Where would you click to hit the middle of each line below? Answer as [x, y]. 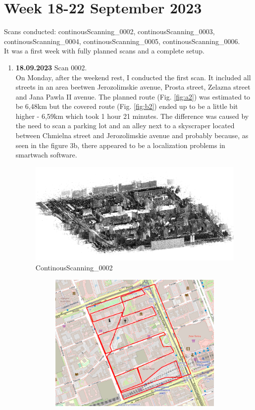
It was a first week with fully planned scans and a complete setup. [104, 51]
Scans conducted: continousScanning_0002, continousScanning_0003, [109, 31]
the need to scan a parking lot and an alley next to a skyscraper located [125, 126]
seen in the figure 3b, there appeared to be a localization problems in [120, 145]
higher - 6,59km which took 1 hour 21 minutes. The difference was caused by [132, 116]
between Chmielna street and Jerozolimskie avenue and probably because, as [132, 135]
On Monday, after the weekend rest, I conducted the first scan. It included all [133, 77]
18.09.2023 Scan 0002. [51, 67]
